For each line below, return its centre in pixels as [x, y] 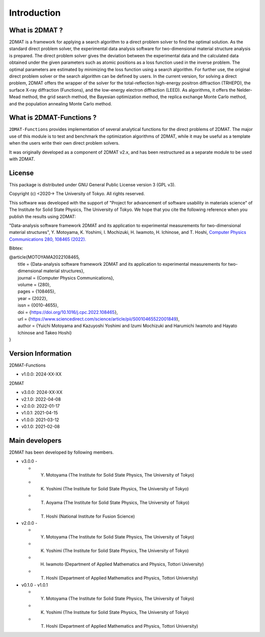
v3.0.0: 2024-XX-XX [42, 392]
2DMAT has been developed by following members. [61, 452]
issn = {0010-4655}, [38, 305]
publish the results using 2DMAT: [42, 216]
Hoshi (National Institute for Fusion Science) [90, 516]
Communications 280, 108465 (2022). [48, 239]
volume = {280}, [34, 285]
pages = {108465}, [37, 291]
